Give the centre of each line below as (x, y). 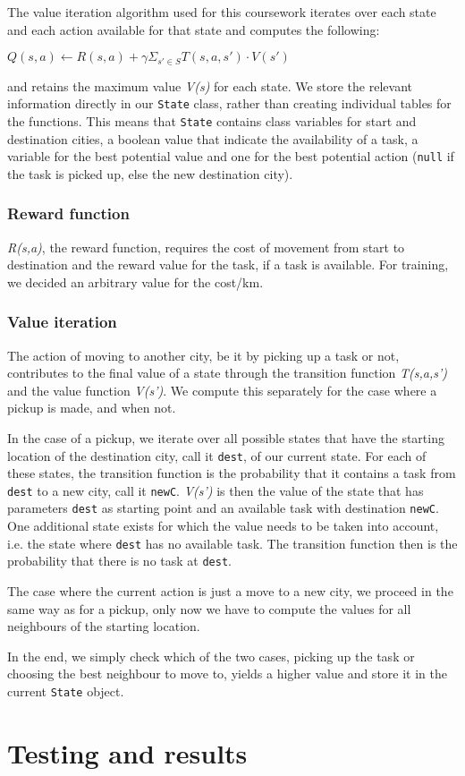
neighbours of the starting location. (104, 626)
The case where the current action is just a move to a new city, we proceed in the (230, 591)
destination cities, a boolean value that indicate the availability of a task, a (213, 138)
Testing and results (127, 752)
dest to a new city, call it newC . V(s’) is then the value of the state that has (216, 490)
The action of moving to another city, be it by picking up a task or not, (203, 355)
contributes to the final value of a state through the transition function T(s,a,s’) (228, 373)
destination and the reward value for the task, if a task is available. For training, (228, 264)
